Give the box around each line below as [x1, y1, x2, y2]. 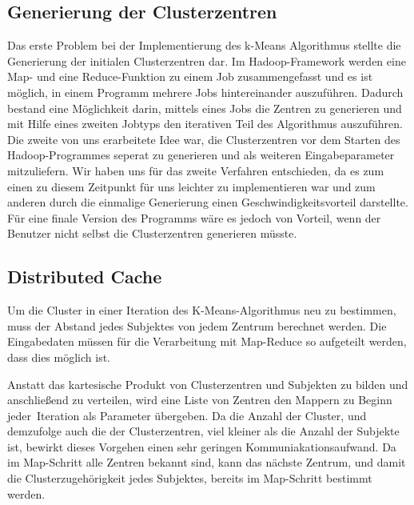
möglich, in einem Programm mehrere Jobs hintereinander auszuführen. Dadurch [7, 83, 404, 100]
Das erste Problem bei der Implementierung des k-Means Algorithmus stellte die [7, 37, 401, 54]
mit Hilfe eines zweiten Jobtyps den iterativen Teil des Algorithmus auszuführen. [7, 115, 403, 132]
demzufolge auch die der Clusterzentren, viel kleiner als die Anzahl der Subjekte [7, 423, 400, 439]
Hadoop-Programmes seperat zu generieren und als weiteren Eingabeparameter [7, 146, 395, 163]
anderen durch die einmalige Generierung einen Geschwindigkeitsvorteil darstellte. [7, 194, 408, 210]
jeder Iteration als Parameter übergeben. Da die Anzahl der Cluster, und [7, 407, 367, 423]
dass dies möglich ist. [7, 348, 111, 365]
